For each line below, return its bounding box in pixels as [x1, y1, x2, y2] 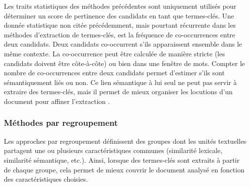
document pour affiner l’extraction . [4, 96, 110, 106]
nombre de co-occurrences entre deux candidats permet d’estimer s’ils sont [4, 68, 225, 78]
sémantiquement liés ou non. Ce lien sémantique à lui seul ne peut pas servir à [4, 77, 237, 87]
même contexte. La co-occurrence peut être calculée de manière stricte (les [4, 48, 225, 58]
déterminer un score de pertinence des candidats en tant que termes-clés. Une [4, 10, 234, 20]
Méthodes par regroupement [4, 117, 118, 129]
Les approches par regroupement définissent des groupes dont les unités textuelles [4, 136, 247, 146]
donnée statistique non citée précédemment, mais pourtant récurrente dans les [4, 20, 236, 30]
